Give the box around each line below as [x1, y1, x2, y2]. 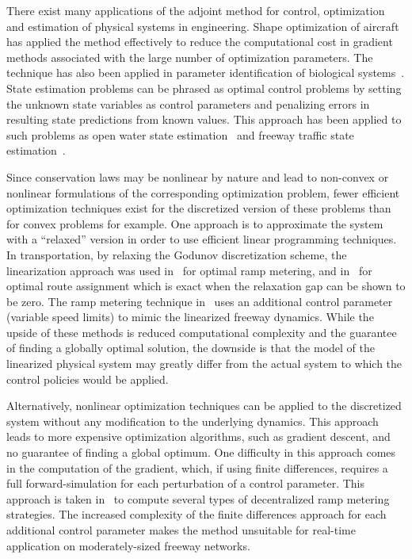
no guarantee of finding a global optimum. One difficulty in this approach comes [6, 444, 396, 461]
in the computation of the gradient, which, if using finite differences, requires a [6, 459, 388, 476]
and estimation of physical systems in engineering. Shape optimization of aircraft [6, 17, 399, 34]
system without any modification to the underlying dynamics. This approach [6, 412, 379, 429]
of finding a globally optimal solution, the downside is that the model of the [6, 339, 375, 356]
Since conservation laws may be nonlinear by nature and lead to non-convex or [6, 168, 389, 185]
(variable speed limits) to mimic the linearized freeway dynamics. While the [6, 308, 374, 325]
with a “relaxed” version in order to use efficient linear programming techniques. [6, 231, 397, 247]
